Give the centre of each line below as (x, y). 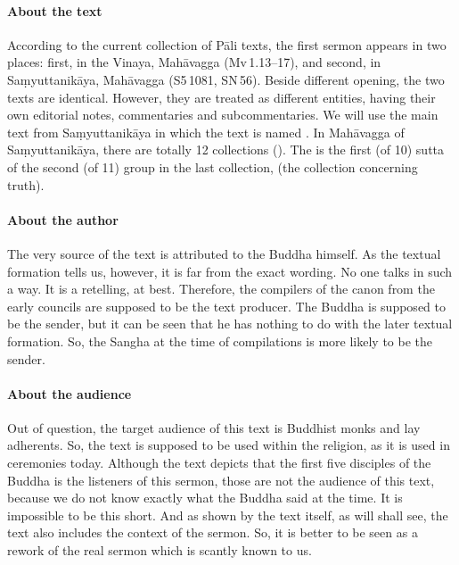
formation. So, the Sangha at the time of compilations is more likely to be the (220, 341)
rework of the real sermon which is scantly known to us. (160, 550)
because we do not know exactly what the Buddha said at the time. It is (205, 498)
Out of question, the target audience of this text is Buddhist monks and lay (214, 427)
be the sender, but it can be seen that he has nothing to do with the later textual (230, 324)
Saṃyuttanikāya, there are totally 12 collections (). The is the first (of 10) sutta (226, 150)
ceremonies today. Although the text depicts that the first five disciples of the (219, 463)
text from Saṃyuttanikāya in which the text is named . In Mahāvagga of (206, 132)
